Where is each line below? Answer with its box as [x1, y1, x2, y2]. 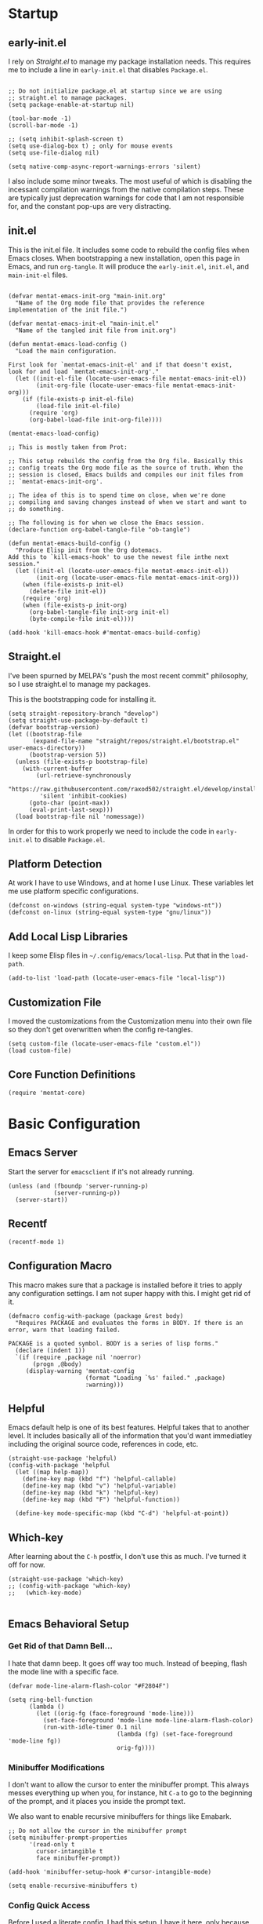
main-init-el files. [8, 270, 68, 279]
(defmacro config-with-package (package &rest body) [8, 1312, 184, 1320]
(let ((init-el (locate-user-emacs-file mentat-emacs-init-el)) [15, 567, 229, 575]
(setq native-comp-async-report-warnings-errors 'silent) [8, 162, 201, 170]
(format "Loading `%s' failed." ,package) [85, 1374, 225, 1382]
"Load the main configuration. [15, 347, 117, 355]
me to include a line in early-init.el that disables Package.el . [8, 65, 209, 75]
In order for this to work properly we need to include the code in [8, 826, 215, 836]
